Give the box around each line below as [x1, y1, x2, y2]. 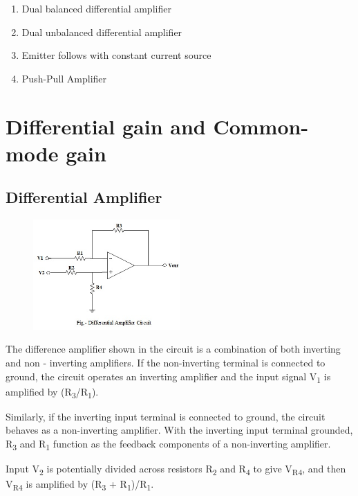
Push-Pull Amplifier [21, 71, 107, 85]
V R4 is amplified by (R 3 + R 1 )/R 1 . [6, 477, 154, 493]
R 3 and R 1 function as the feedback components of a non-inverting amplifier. [6, 436, 331, 452]
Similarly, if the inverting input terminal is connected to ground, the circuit [6, 409, 326, 423]
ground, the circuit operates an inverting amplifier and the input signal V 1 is [6, 369, 331, 385]
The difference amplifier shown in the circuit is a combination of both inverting [6, 342, 341, 356]
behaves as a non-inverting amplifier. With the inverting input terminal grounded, [6, 423, 353, 437]
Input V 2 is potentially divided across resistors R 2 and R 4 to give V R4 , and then [6, 461, 346, 477]
